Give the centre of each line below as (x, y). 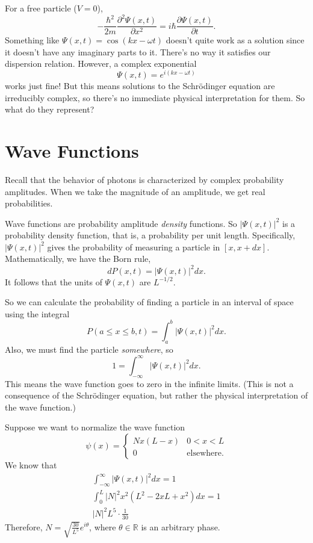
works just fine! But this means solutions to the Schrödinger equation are (140, 86)
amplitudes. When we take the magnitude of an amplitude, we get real (135, 191)
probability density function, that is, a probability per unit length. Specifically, (150, 235)
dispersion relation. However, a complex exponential (101, 64)
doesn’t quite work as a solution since (235, 40)
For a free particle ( (41, 8)
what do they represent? (50, 109)
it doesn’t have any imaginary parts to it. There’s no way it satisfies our (138, 51)
